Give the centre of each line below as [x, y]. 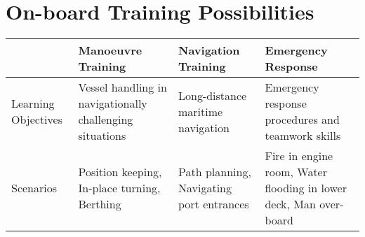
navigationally [113, 103]
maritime [201, 111]
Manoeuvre [110, 50]
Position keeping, [120, 172]
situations [102, 136]
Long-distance [213, 95]
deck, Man [290, 204]
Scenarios [34, 188]
